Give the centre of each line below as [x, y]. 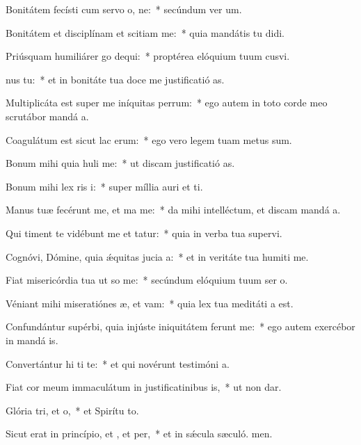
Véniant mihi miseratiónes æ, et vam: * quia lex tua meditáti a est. [150, 303]
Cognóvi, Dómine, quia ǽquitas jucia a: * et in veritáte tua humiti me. [157, 256]
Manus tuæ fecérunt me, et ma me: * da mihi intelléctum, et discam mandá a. [173, 210]
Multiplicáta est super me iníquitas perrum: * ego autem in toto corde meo [167, 103]
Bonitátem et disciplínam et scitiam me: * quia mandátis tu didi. [145, 32]
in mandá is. [32, 340]
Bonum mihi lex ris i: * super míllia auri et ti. [104, 186]
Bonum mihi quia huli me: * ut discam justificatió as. [120, 163]
